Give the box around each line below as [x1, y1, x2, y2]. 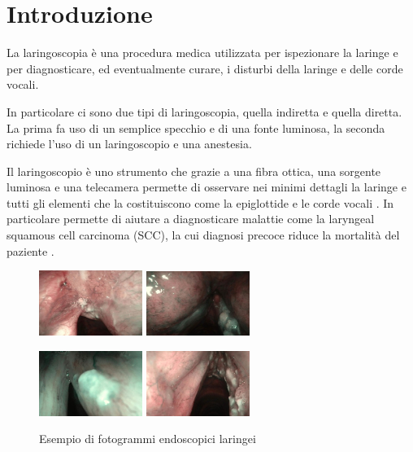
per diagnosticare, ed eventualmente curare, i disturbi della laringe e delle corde [7, 59, 403, 77]
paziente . [7, 242, 54, 259]
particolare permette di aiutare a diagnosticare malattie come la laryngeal [7, 210, 375, 227]
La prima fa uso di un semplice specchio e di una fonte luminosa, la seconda [7, 119, 385, 136]
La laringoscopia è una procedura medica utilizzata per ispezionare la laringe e [7, 44, 398, 61]
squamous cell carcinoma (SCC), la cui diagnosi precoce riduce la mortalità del [7, 226, 400, 244]
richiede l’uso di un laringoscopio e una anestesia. [7, 135, 252, 152]
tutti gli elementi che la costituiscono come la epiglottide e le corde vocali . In [7, 194, 394, 211]
